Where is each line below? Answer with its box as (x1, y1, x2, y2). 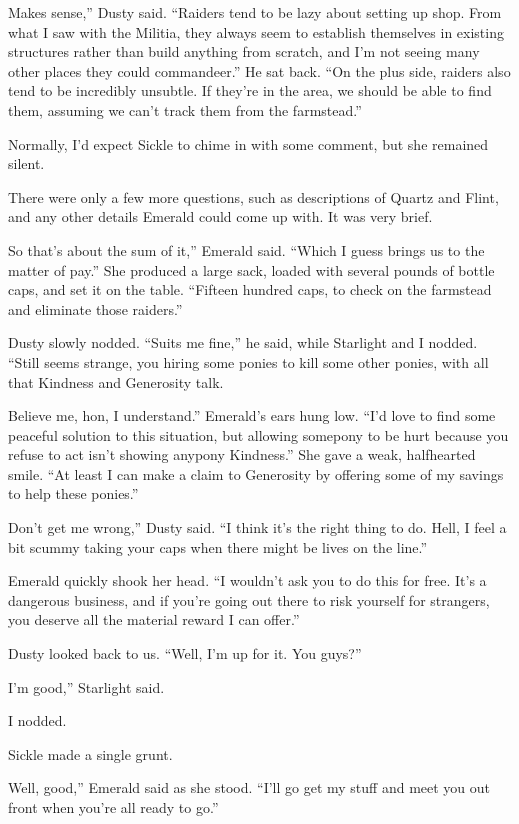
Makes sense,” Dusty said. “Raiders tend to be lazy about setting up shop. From (8, 2, 502, 22)
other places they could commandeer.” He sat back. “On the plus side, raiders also (8, 60, 511, 81)
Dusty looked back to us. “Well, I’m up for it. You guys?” (8, 643, 362, 664)
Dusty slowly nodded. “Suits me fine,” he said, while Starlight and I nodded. (8, 332, 478, 353)
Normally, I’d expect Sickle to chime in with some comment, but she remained (8, 133, 489, 154)
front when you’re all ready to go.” (8, 797, 219, 817)
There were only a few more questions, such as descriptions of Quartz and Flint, (8, 186, 499, 207)
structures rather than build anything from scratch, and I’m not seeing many (8, 41, 480, 62)
